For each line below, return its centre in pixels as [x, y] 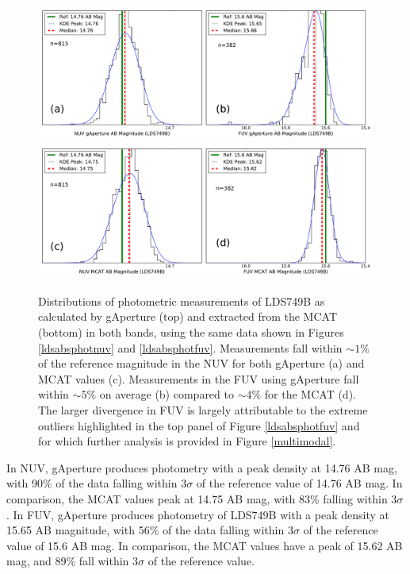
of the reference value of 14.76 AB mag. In [299, 483]
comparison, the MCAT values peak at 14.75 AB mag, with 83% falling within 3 [202, 499]
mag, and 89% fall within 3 [73, 561]
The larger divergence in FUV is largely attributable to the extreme [203, 410]
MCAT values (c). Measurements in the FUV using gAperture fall [199, 378]
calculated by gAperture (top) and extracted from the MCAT [188, 316]
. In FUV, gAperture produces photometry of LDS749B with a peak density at [198, 514]
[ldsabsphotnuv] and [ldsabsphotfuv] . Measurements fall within [190, 347]
